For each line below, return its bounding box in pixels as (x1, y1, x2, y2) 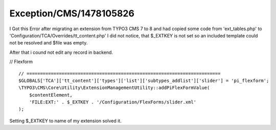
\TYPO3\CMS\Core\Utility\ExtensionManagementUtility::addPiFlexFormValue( (18, 85, 210, 91)
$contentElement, (29, 92, 73, 98)
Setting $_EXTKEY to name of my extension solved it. (9, 118, 122, 124)
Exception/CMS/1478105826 (9, 8, 135, 19)
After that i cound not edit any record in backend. (9, 49, 113, 55)
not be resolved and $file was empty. (9, 40, 88, 46)
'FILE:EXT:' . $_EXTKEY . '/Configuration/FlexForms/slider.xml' (29, 99, 197, 105)
